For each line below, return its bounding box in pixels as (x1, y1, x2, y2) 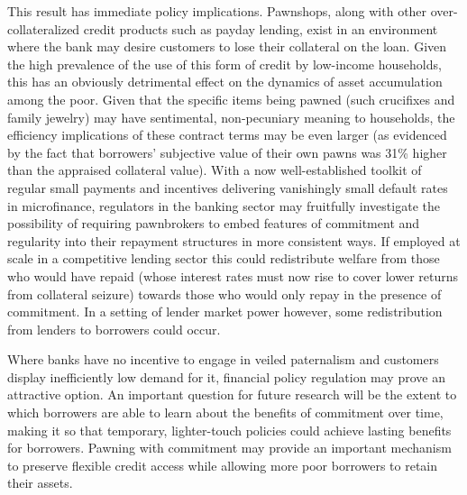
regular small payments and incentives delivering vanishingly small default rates (7, 178, 448, 197)
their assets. (7, 473, 73, 492)
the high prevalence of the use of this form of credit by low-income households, (7, 54, 442, 73)
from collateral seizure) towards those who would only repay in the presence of (7, 284, 442, 303)
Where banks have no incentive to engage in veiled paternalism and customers (7, 350, 439, 369)
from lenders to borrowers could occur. (7, 319, 221, 338)
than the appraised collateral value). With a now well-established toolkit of (7, 160, 422, 179)
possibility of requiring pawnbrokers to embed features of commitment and (7, 214, 420, 233)
